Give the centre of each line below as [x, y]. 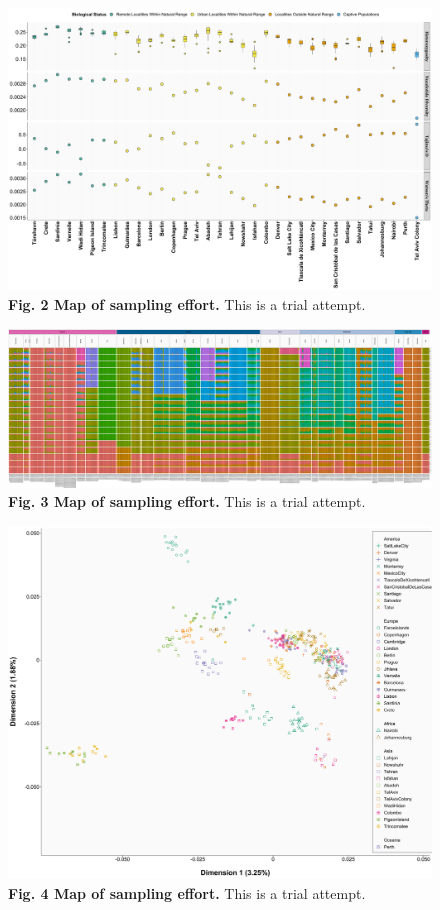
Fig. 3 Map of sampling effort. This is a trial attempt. [187, 501]
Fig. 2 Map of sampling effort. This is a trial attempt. [187, 303]
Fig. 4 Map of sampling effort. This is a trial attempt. [187, 892]
